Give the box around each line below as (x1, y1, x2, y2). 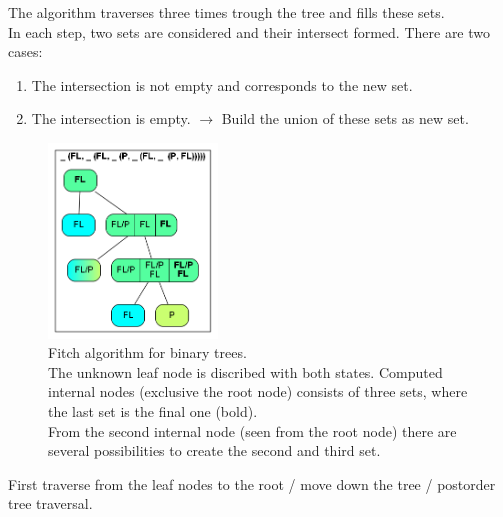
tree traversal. (8, 493, 93, 514)
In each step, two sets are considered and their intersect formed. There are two (8, 21, 491, 42)
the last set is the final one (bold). (48, 400, 258, 421)
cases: (8, 41, 43, 62)
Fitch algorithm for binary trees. (48, 342, 247, 363)
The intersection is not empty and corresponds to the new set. (31, 74, 413, 95)
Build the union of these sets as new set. (221, 108, 469, 129)
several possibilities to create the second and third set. (48, 440, 381, 461)
